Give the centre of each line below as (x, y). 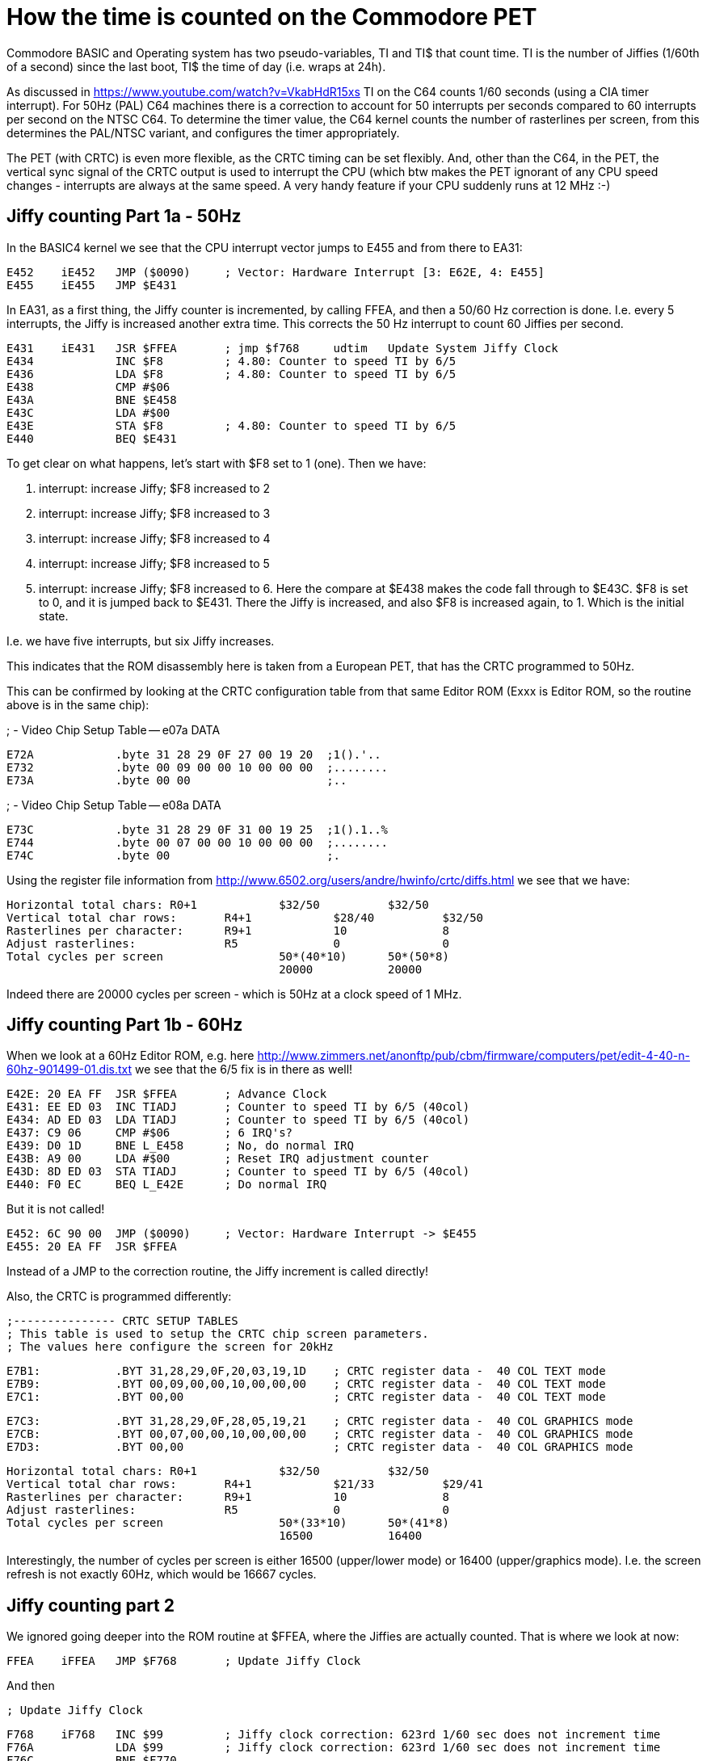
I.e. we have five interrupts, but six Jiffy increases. (141, 641)
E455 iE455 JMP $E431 (92, 285)
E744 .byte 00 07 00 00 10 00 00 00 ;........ (198, 842)
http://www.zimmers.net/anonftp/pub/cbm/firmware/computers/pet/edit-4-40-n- (473, 1056)
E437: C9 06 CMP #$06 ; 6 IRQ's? (150, 1133)
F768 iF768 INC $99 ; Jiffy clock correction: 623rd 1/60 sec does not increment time (334, 1735)
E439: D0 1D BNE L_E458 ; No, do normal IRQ (180, 1146)
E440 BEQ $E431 (92, 438)
